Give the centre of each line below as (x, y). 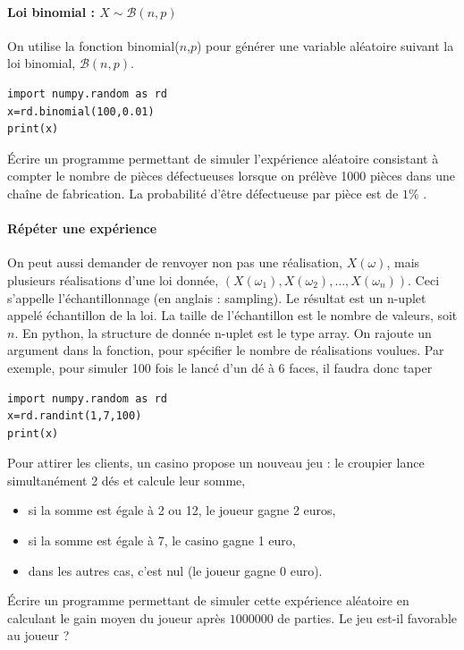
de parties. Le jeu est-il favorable (367, 617)
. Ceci (424, 279)
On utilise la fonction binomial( (93, 45)
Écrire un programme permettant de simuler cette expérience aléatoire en (208, 600)
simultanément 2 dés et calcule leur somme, (127, 480)
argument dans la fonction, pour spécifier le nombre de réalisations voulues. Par (226, 350)
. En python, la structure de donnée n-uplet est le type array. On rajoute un (223, 332)
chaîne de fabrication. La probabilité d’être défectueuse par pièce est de (203, 193)
